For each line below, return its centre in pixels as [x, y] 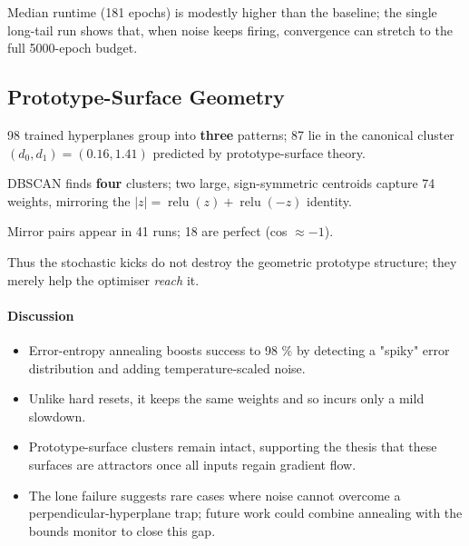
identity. [329, 200]
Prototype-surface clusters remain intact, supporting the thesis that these [233, 447]
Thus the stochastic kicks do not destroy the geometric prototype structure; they [232, 261]
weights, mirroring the [69, 200]
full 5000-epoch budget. [73, 48]
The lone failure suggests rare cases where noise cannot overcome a [215, 495]
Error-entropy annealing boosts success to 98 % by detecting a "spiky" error [239, 349]
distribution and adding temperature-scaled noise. [167, 367]
